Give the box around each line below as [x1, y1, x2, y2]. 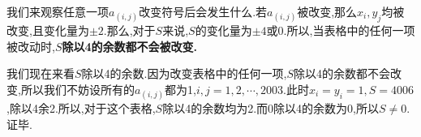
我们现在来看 [6, 65, 75, 82]
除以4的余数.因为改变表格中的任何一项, [81, 65, 287, 82]
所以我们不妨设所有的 [20, 80, 135, 97]
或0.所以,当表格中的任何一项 [266, 22, 415, 39]
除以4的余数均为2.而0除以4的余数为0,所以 [162, 100, 379, 117]
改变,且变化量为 [6, 22, 89, 39]
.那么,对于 [103, 22, 156, 39]
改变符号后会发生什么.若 [139, 3, 268, 19]
